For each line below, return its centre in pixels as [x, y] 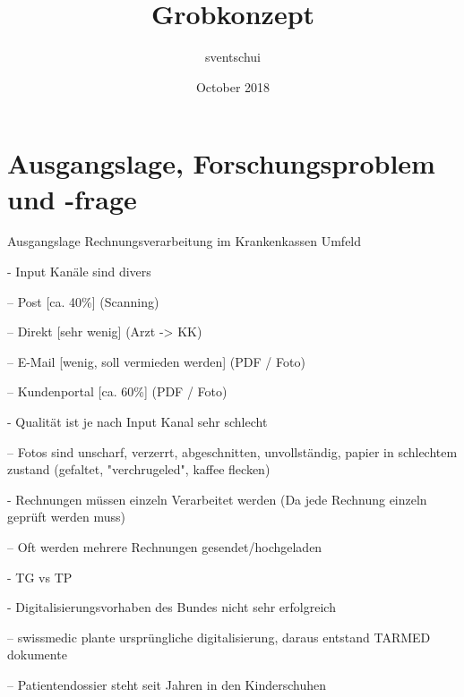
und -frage [72, 198]
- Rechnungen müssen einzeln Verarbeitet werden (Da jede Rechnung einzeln [217, 499]
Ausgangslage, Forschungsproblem [221, 163]
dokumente [37, 654]
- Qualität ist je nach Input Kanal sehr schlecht [137, 421]
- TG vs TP [40, 577]
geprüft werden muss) [67, 517]
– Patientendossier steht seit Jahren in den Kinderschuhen [167, 684]
